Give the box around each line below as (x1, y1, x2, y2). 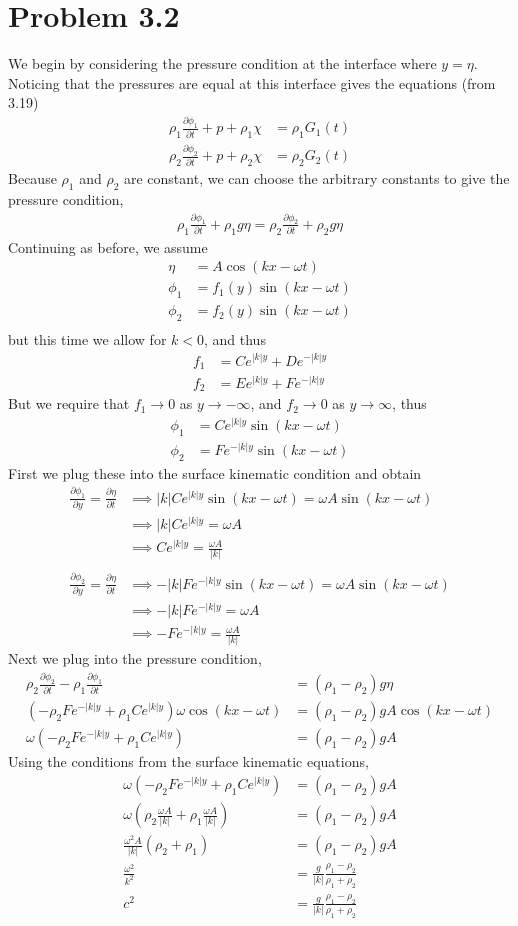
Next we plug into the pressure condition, (8, 648, 262, 669)
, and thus (204, 328, 266, 349)
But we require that (8, 393, 130, 414)
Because (8, 168, 57, 189)
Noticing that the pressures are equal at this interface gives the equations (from (8, 72, 496, 93)
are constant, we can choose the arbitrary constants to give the (123, 168, 510, 189)
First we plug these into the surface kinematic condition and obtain (8, 462, 422, 483)
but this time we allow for (8, 328, 167, 349)
